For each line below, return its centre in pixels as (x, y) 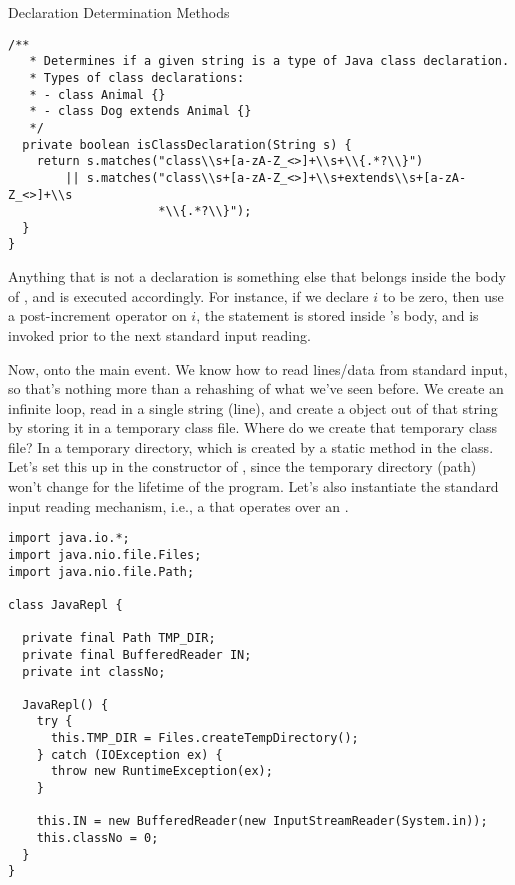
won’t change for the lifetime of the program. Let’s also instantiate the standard (253, 486)
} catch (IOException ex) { (129, 754)
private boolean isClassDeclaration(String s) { (187, 144)
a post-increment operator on (97, 315)
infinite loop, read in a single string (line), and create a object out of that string (253, 407)
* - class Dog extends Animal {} (140, 111)
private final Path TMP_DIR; (119, 638)
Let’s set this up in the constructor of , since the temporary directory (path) (242, 466)
